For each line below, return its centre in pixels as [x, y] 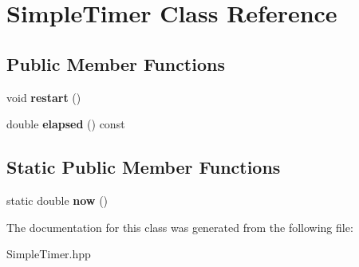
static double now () [57, 200]
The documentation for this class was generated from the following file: [180, 227]
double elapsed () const [66, 124]
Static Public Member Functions [144, 167]
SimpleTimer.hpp [49, 254]
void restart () [44, 97]
